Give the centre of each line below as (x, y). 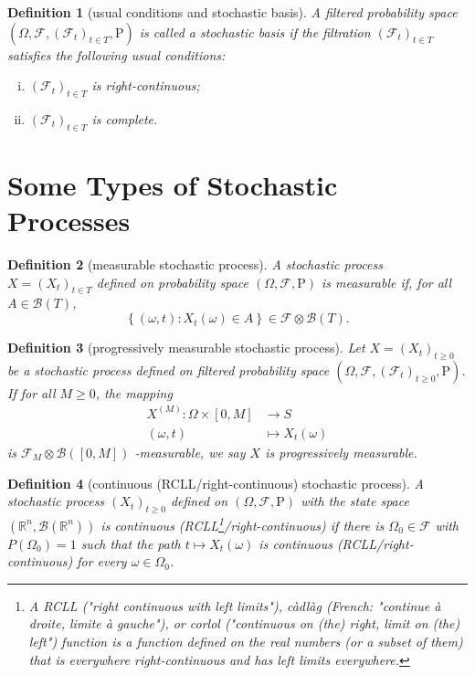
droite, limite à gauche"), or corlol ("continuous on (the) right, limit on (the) (244, 623)
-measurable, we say (190, 452)
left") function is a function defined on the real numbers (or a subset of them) (246, 641)
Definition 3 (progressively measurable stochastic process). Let (186, 348)
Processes (69, 221)
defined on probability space (173, 282)
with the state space (355, 501)
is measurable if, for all (386, 282)
